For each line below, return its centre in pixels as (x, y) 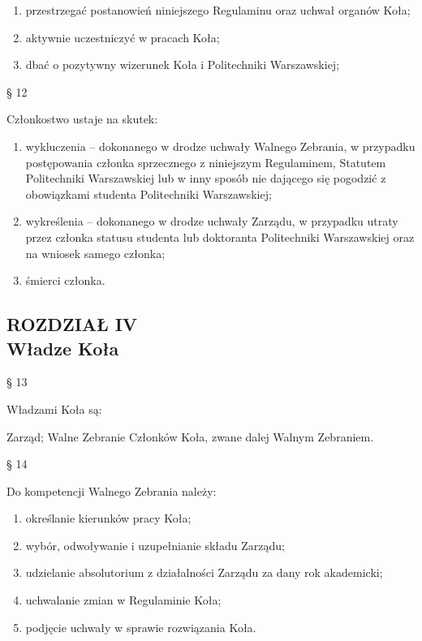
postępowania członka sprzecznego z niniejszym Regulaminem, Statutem (206, 162)
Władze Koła (63, 348)
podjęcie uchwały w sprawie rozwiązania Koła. (141, 627)
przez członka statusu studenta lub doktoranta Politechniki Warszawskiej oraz (220, 237)
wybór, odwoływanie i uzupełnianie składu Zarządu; (155, 545)
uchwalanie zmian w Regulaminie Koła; (123, 600)
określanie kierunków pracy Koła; (108, 518)
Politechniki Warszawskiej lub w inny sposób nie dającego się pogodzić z (206, 178)
